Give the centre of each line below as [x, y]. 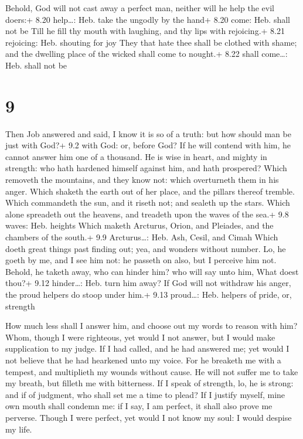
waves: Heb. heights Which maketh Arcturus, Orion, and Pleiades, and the [139, 225]
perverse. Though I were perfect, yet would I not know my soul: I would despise [149, 417]
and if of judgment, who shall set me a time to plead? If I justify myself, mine [145, 394]
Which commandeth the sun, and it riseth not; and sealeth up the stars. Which [148, 203]
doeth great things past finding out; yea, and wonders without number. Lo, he [146, 248]
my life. [19, 429]
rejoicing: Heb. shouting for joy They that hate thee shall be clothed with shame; [151, 42]
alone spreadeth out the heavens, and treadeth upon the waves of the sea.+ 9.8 [147, 214]
